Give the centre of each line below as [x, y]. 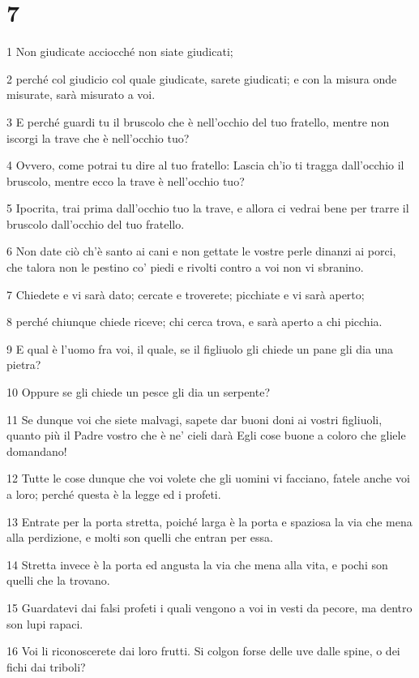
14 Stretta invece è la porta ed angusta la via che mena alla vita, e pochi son [197, 564]
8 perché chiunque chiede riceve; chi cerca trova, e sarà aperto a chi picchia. [195, 322]
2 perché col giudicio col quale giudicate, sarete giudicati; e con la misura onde [202, 78]
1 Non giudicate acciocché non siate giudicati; [120, 51]
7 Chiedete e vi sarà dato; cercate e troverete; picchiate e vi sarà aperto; [186, 294]
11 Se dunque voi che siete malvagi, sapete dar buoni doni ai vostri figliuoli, [195, 419]
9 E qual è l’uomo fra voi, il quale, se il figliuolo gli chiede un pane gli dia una [200, 348]
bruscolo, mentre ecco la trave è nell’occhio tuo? [126, 180]
